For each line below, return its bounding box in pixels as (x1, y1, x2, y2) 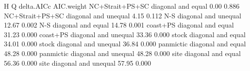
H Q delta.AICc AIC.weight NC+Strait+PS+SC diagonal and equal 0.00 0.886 (4, 1, 240, 11)
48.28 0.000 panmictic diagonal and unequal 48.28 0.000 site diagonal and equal (4, 48, 241, 58)
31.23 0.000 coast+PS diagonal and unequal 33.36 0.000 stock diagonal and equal (4, 29, 246, 39)
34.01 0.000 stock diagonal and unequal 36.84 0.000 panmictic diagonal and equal (4, 39, 246, 49)
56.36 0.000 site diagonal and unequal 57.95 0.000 (4, 57, 151, 68)
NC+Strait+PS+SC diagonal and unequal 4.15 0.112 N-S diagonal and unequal (4, 10, 241, 20)
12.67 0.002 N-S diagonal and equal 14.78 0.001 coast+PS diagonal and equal (4, 20, 234, 30)
